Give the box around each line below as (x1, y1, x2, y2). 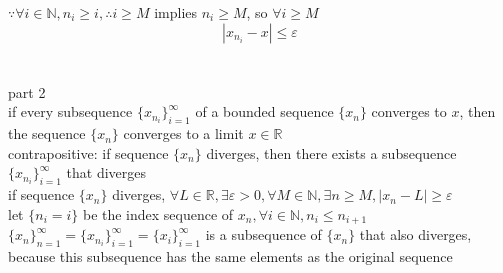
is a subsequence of (205, 224, 322, 245)
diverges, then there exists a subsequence (206, 142, 457, 163)
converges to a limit (123, 123, 244, 144)
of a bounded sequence (195, 101, 334, 122)
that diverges (66, 162, 147, 183)
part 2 (8, 81, 46, 102)
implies (154, 2, 198, 22)
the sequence (8, 123, 86, 144)
